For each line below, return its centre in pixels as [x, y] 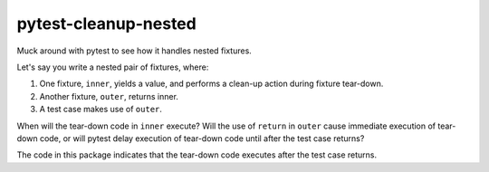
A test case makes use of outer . [101, 110]
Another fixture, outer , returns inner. [109, 96]
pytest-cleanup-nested [106, 24]
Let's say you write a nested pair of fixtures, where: [113, 67]
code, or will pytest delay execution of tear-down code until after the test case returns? [202, 138]
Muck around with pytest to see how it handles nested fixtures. [134, 51]
